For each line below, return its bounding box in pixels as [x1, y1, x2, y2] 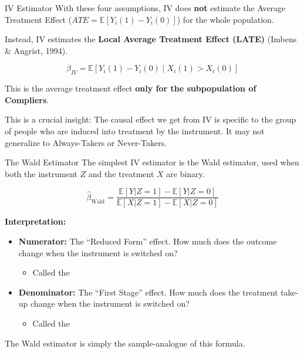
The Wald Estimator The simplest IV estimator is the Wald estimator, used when [5, 156, 299, 168]
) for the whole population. [177, 13, 274, 25]
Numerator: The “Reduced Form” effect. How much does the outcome [18, 235, 277, 247]
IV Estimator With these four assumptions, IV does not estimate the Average [5, 2, 286, 13]
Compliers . [5, 93, 49, 106]
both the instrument [5, 167, 77, 179]
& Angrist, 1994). [5, 44, 68, 56]
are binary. [166, 167, 205, 179]
